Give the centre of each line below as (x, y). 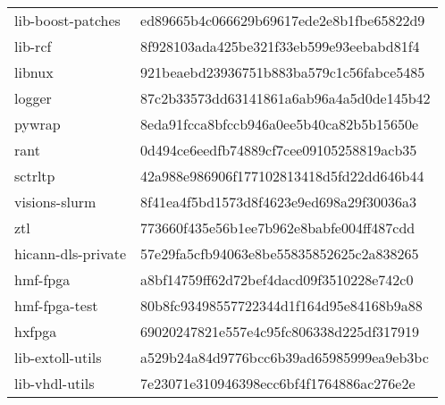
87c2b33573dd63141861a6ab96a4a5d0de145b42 (285, 98)
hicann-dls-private (71, 253)
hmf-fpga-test (56, 305)
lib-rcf (33, 46)
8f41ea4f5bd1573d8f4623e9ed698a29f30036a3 (278, 202)
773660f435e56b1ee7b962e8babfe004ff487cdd (278, 228)
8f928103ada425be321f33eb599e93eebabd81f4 (280, 46)
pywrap (38, 124)
